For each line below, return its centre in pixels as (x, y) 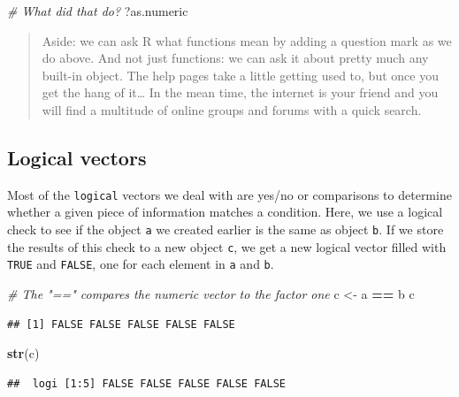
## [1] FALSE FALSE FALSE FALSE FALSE (121, 324)
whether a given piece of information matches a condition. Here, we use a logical (225, 212)
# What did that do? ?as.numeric (98, 11)
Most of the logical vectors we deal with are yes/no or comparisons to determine (229, 194)
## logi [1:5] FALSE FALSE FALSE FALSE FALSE (146, 383)
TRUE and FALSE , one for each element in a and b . (141, 264)
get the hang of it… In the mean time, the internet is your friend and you (240, 92)
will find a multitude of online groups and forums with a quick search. (232, 109)
